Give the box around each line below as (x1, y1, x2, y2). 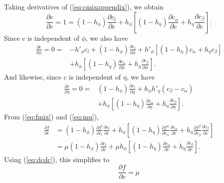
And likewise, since (4, 72, 61, 82)
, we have (126, 72, 155, 82)
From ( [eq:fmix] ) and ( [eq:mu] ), (4, 111, 99, 121)
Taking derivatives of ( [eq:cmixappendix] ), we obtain (4, 1, 164, 11)
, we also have (86, 32, 128, 43)
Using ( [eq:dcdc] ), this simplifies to (4, 154, 110, 164)
